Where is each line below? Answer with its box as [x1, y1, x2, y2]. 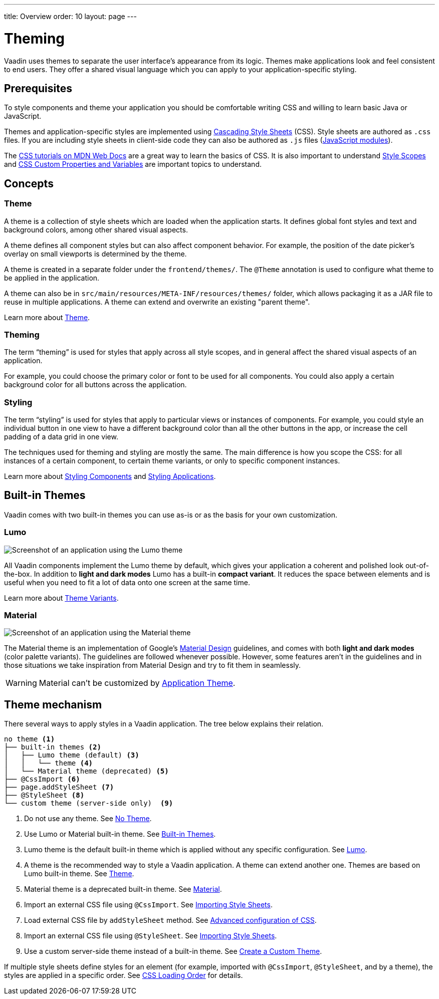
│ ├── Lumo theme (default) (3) [4, 751, 139, 760]
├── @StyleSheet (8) [4, 791, 85, 800]
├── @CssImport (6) [4, 775, 80, 784]
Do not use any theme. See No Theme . [24, 814, 152, 823]
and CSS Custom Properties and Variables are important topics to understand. [4, 160, 262, 169]
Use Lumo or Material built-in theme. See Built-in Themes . [24, 830, 216, 839]
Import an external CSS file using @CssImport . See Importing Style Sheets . [24, 900, 273, 909]
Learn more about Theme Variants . [4, 593, 119, 602]
